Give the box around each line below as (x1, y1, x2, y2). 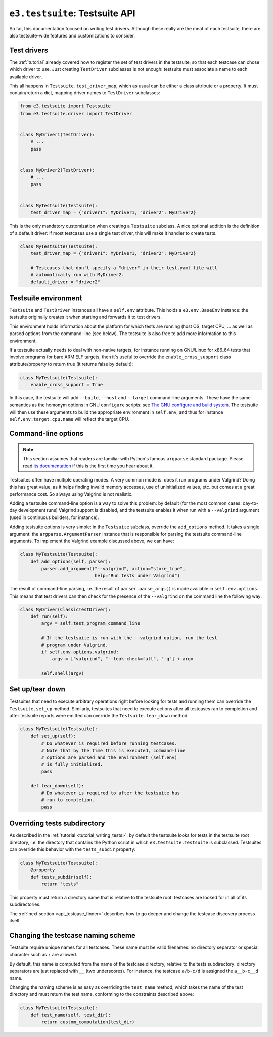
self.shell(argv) (41, 671, 84, 676)
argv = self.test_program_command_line (41, 621, 140, 626)
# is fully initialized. (41, 762, 103, 767)
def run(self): (30, 613, 68, 619)
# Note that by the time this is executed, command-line (41, 748, 186, 753)
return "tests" (41, 881, 79, 887)
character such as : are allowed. (9, 951, 78, 957)
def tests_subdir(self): (30, 874, 93, 880)
